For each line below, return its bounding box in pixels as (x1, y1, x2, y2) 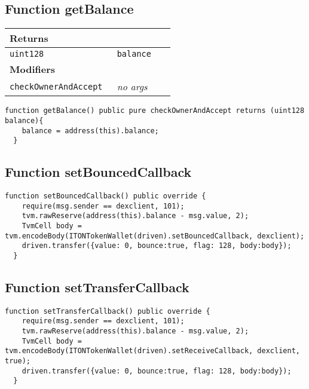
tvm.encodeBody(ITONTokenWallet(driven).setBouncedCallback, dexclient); (5, 231, 305, 240)
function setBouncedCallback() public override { (5, 192, 206, 201)
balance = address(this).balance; (22, 126, 159, 135)
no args (117, 79, 148, 94)
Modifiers (10, 62, 56, 76)
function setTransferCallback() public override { (5, 307, 210, 316)
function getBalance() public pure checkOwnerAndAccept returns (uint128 (5, 106, 305, 115)
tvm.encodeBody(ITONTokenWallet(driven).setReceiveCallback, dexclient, (5, 347, 300, 356)
